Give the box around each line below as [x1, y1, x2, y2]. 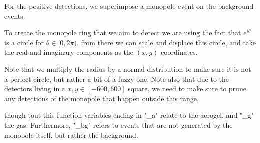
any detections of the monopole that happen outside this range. [4, 93, 199, 103]
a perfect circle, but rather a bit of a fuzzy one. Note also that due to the [4, 73, 229, 84]
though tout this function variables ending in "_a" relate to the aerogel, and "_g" [4, 110, 254, 120]
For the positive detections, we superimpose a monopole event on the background [4, 1, 254, 11]
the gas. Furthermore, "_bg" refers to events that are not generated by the [4, 119, 233, 130]
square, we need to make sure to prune [128, 83, 246, 94]
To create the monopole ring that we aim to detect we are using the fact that [4, 27, 241, 38]
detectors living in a [4, 83, 65, 94]
